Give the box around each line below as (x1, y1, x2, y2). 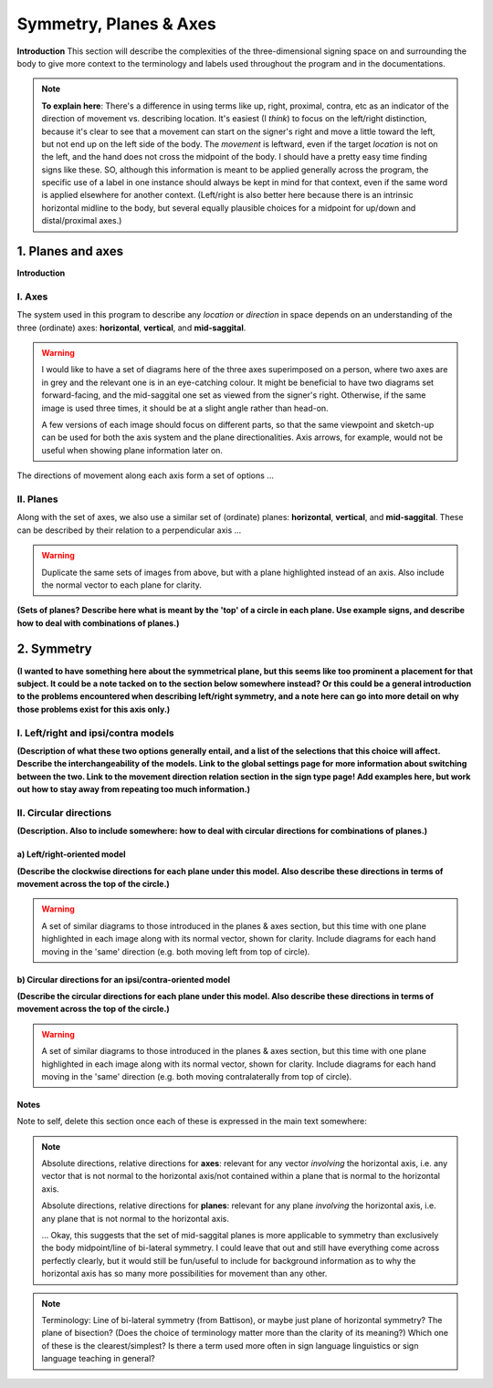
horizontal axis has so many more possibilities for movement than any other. (41, 1268, 328, 1279)
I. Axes (16, 290, 48, 303)
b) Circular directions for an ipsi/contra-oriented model (16, 974, 231, 985)
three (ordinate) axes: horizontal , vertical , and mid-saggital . (16, 322, 246, 333)
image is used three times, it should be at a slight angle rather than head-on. (41, 402, 329, 413)
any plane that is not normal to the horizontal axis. (41, 1213, 230, 1224)
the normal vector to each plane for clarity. (41, 579, 203, 590)
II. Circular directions (16, 806, 112, 819)
